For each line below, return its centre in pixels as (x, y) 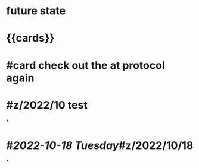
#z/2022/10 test (47, 105)
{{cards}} (30, 38)
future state (36, 11)
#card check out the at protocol (85, 65)
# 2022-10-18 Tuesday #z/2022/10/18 (100, 145)
